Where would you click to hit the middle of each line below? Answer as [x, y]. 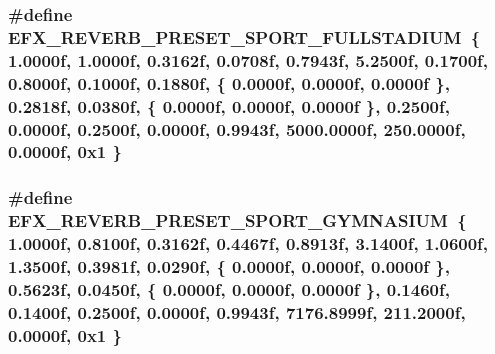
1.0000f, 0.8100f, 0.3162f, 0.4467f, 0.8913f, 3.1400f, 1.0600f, [248, 243]
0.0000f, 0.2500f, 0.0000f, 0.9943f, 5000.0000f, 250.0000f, [237, 128]
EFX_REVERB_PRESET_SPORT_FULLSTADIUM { [244, 36]
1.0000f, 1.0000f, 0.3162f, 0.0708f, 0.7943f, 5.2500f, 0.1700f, [248, 59]
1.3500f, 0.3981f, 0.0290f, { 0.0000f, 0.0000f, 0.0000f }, [229, 266]
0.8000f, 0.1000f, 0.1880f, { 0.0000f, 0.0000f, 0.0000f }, [229, 82]
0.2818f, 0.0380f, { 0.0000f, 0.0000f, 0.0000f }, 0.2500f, [229, 105]
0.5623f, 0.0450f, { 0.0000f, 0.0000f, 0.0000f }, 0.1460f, [229, 288]
